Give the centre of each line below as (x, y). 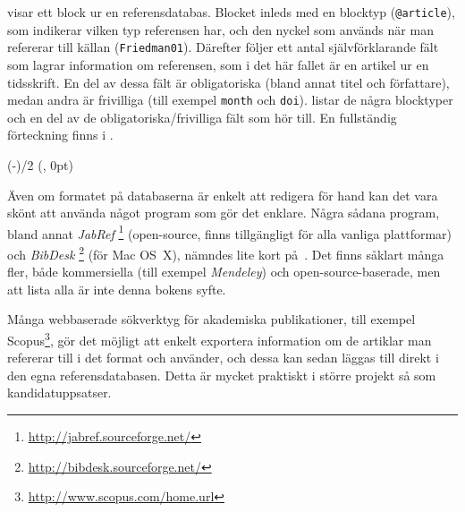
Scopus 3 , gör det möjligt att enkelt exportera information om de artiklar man (220, 339)
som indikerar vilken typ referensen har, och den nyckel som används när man (220, 29)
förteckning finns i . (60, 135)
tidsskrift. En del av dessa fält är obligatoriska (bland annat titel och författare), (228, 82)
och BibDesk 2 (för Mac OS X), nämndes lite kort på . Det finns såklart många (226, 252)
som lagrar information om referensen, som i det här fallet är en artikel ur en (218, 64)
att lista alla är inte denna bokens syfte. (117, 289)
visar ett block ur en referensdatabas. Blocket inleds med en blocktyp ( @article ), (231, 12)
